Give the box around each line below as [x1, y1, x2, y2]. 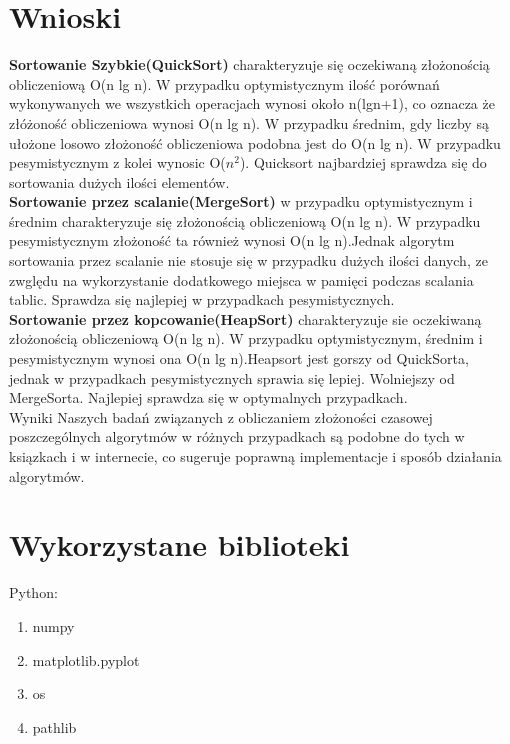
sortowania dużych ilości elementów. [9, 171, 230, 192]
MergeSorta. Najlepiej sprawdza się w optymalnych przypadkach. [9, 387, 408, 408]
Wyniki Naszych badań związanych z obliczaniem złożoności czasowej [9, 406, 433, 427]
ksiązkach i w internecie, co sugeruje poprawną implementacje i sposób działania [9, 446, 502, 466]
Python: [9, 582, 58, 603]
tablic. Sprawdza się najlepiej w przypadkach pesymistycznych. [9, 289, 395, 310]
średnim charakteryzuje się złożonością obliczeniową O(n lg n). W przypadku [9, 210, 481, 231]
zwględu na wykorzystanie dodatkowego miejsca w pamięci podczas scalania [9, 269, 474, 290]
